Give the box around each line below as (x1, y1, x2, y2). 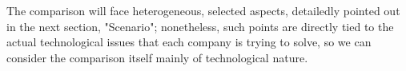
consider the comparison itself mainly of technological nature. (6, 49, 308, 65)
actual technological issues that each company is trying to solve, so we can (6, 34, 372, 50)
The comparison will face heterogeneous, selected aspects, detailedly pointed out (6, 2, 400, 18)
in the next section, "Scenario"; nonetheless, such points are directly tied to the (6, 18, 394, 34)
